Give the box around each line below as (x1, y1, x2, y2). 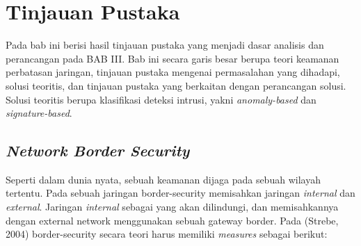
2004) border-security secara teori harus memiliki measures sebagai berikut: (6, 227, 328, 241)
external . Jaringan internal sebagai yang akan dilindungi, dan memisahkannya (6, 199, 339, 214)
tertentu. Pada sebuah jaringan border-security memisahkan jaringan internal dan (6, 186, 355, 200)
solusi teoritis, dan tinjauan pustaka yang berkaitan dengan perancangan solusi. (6, 78, 346, 92)
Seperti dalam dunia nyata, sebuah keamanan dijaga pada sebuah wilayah (6, 172, 321, 186)
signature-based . (6, 106, 72, 120)
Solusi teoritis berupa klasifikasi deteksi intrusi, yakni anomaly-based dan (6, 92, 316, 106)
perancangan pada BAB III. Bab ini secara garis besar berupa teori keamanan (6, 51, 339, 65)
